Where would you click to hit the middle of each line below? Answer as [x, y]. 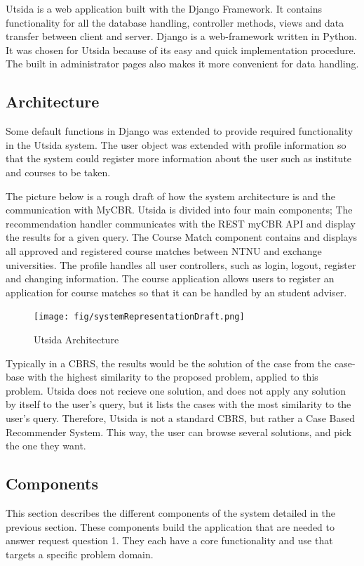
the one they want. [46, 446]
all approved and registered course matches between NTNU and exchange [164, 250]
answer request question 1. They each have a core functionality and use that [169, 540]
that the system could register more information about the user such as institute [179, 158]
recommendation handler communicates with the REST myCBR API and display [181, 223]
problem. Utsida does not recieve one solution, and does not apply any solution [176, 390]
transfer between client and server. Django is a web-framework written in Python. [182, 36]
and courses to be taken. [58, 172]
